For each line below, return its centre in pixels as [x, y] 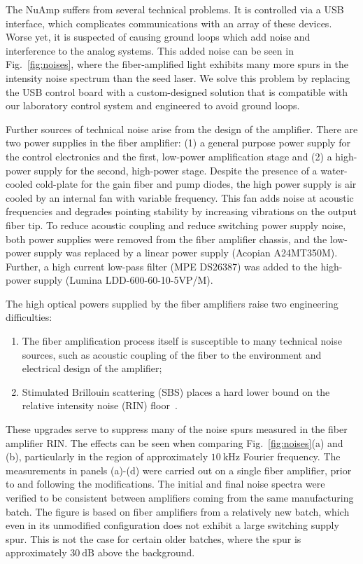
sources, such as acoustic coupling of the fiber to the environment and [172, 354]
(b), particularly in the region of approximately [107, 456]
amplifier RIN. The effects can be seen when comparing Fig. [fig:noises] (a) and [175, 442]
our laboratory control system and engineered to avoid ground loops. [153, 105]
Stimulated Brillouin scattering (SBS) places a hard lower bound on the [176, 391]
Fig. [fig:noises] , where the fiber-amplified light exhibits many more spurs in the [177, 64]
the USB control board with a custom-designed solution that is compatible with [177, 91]
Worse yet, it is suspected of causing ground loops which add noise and [158, 37]
